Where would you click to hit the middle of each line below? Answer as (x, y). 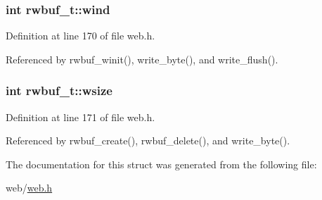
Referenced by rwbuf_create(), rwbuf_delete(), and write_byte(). (148, 140)
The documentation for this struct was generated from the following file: (161, 164)
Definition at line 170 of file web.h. (80, 36)
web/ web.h (29, 188)
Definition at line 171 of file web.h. (80, 117)
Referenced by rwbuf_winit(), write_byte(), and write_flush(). (142, 59)
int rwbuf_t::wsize (59, 90)
